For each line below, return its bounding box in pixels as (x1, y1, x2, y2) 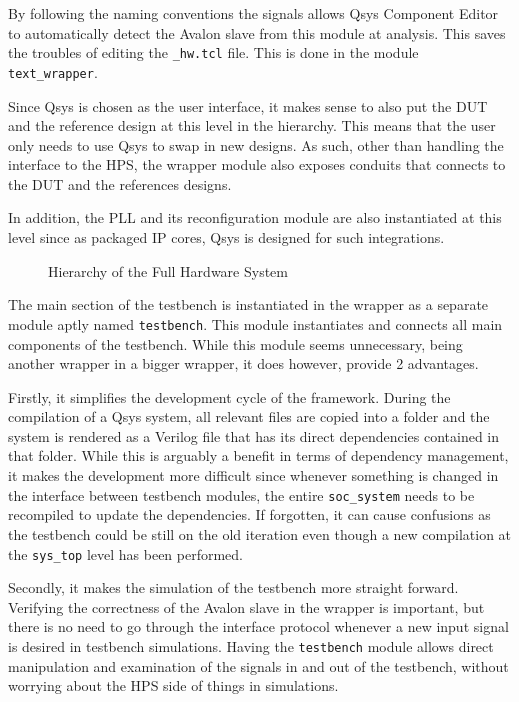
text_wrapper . (8, 61, 98, 82)
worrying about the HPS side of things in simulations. (8, 675, 339, 696)
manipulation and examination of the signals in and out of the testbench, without (8, 655, 509, 676)
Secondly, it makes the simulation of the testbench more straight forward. (8, 577, 459, 598)
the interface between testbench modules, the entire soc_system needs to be (8, 484, 475, 505)
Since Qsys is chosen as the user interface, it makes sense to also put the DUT (8, 95, 488, 116)
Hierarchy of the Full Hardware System (48, 260, 288, 281)
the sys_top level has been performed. (8, 543, 243, 564)
